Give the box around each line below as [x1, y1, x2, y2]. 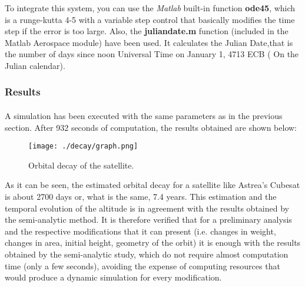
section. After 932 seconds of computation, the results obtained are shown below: [5, 121, 297, 133]
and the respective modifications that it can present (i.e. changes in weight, [5, 225, 276, 237]
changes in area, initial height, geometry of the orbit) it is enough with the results [5, 236, 301, 249]
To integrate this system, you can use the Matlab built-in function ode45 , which [5, 2, 296, 14]
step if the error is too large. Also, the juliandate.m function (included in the [5, 25, 289, 37]
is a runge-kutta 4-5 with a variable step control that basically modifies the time [5, 13, 295, 25]
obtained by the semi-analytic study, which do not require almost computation [5, 248, 289, 260]
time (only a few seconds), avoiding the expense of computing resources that [5, 259, 280, 272]
